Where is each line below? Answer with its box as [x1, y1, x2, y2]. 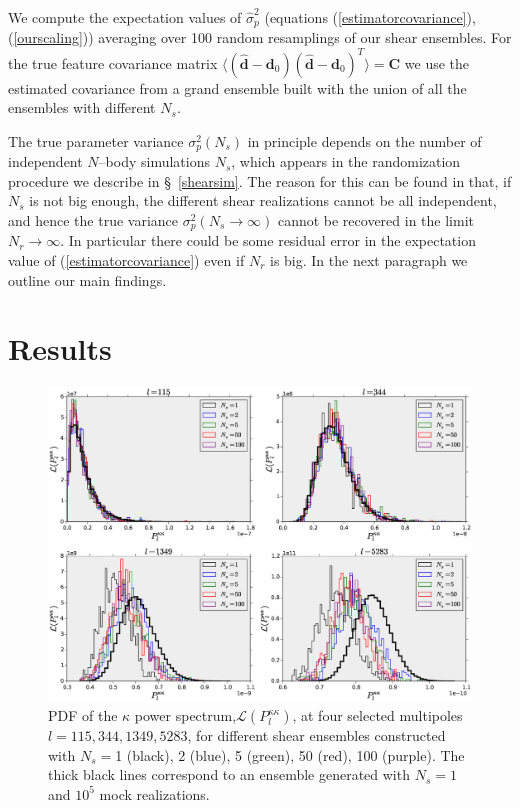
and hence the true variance [8, 209, 179, 230]
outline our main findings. [8, 269, 167, 290]
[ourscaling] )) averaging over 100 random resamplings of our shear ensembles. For [13, 27, 512, 48]
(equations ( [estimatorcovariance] [264, 7, 467, 27]
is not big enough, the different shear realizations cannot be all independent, [29, 190, 497, 211]
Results [8, 328, 112, 369]
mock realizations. [99, 783, 210, 804]
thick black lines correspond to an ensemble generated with [48, 764, 410, 785]
